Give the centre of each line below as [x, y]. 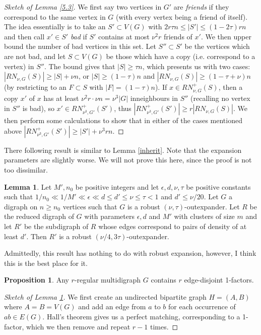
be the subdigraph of [56, 226]
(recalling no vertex [220, 98]
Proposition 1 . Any [37, 280]
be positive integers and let [117, 186]
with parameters [109, 216]
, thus [123, 108]
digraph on [21, 206]
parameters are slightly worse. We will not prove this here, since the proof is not [128, 160]
